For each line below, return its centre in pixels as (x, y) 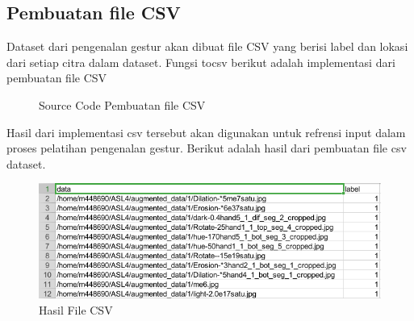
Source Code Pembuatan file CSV (122, 104)
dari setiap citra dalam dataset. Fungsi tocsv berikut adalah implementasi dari (201, 62)
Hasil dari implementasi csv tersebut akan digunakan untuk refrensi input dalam (206, 132)
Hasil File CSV (76, 309)
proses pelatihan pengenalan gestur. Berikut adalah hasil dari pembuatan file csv (207, 148)
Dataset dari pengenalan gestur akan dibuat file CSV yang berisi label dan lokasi (207, 46)
